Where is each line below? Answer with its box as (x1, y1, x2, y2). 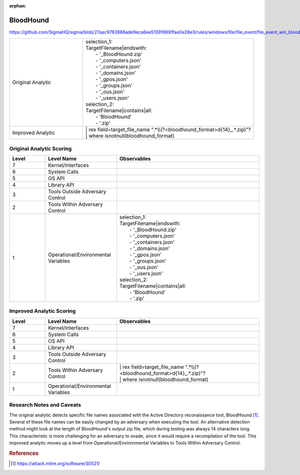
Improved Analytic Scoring (9, 308, 76, 315)
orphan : (9, 3, 26, 9)
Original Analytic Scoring (9, 145, 72, 152)
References (9, 449, 39, 456)
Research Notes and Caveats (9, 401, 81, 408)
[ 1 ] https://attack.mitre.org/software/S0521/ (10, 460, 100, 466)
